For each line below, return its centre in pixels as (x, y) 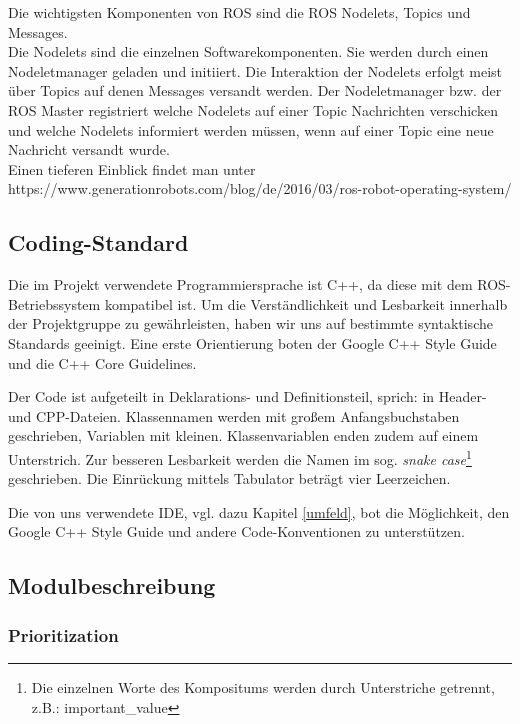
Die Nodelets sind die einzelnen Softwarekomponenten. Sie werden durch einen (248, 51)
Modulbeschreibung (112, 585)
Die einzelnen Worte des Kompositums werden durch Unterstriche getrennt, (263, 686)
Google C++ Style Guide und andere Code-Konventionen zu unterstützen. (236, 531)
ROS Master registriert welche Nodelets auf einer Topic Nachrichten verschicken (253, 109)
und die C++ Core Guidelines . (102, 362)
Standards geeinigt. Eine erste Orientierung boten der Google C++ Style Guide (252, 342)
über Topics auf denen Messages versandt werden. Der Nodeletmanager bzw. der (255, 90)
